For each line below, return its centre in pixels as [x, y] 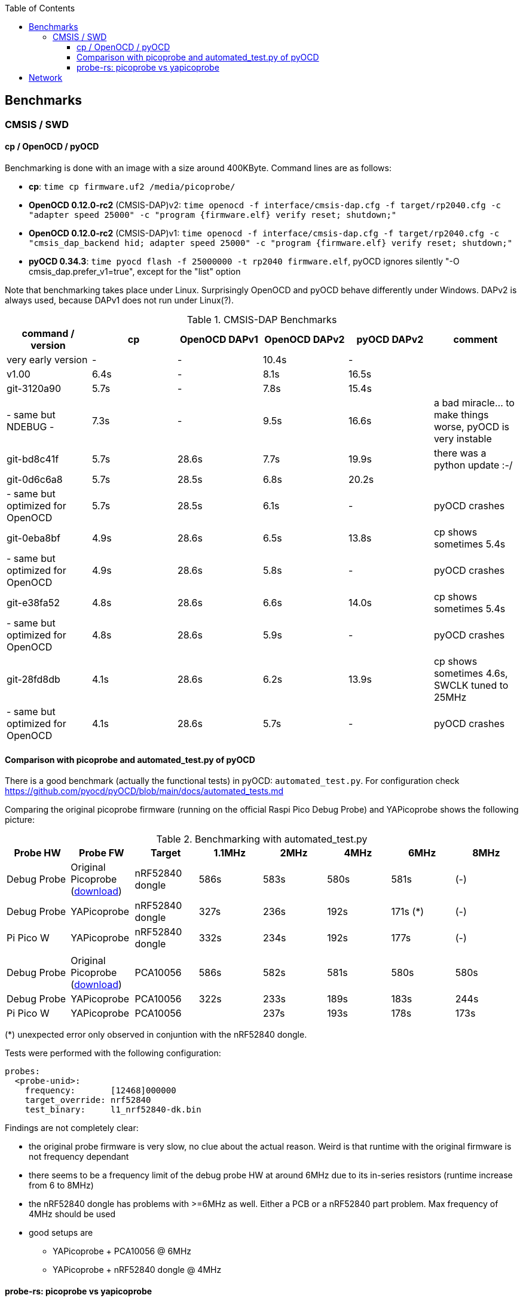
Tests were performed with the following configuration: [113, 1053]
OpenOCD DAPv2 [305, 340]
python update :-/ [473, 465]
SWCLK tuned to [471, 686]
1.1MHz [230, 853]
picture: [20, 820]
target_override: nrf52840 [88, 1100]
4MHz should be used [72, 1214]
